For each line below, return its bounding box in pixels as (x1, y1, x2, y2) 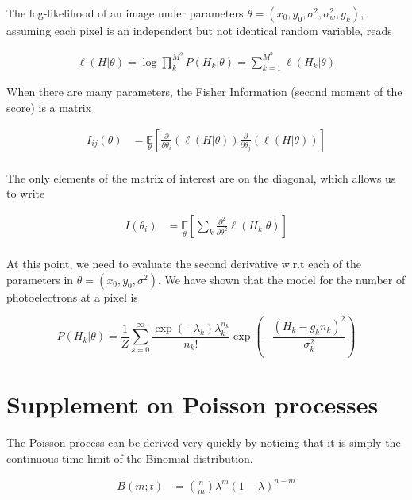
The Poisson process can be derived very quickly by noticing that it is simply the (6, 434, 401, 451)
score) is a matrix (6, 99, 92, 116)
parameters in (6, 271, 74, 287)
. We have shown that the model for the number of (157, 271, 406, 287)
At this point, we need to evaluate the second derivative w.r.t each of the (6, 255, 362, 271)
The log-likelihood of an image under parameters (6, 5, 244, 21)
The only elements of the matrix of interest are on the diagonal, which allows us (6, 169, 396, 186)
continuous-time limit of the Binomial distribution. (6, 449, 253, 466)
